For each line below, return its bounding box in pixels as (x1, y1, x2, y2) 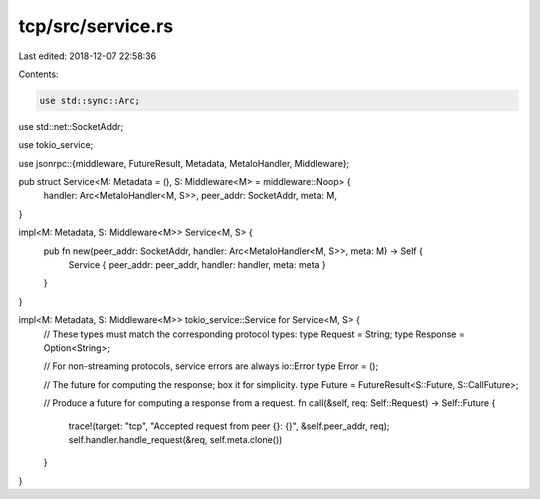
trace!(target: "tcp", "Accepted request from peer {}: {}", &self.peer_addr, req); (68, 420, 390, 432)
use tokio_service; (18, 139, 94, 151)
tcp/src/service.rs (18, 15, 174, 37)
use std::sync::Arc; (39, 95, 140, 106)
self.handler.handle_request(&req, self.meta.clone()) (68, 433, 283, 445)
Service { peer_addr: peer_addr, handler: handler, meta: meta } (68, 259, 327, 271)
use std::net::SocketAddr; (18, 120, 124, 132)
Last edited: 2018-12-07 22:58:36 (18, 50, 157, 62)
